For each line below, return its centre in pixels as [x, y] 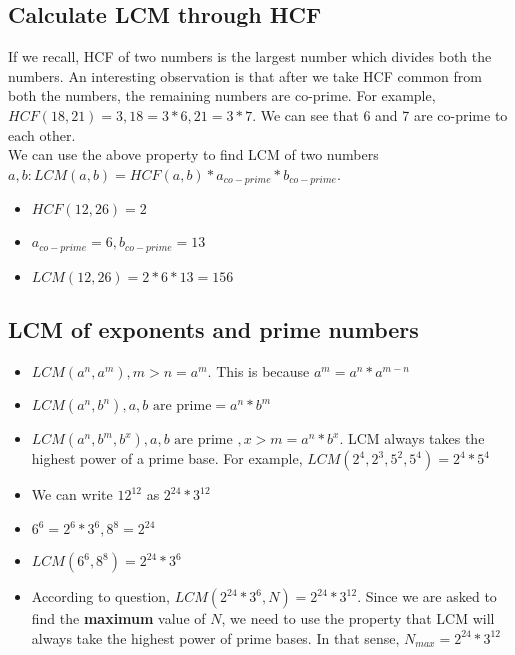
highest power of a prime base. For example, [167, 458]
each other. [42, 134]
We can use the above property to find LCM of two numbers [193, 154]
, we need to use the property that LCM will [358, 618]
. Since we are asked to [427, 596]
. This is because [258, 370]
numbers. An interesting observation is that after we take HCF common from [245, 75]
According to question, [100, 596]
